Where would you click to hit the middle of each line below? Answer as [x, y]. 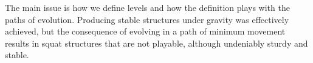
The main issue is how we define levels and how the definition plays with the [147, 7]
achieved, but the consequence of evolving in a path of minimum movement [145, 31]
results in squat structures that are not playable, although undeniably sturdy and [156, 43]
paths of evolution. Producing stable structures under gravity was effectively [147, 19]
